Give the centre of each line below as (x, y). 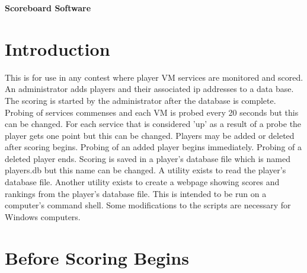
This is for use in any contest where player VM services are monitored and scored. (154, 77)
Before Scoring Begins (97, 257)
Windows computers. (43, 216)
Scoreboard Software (48, 8)
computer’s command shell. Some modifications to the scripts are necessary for (148, 205)
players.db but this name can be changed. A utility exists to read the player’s (145, 170)
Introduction (57, 48)
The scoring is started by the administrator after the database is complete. (140, 100)
